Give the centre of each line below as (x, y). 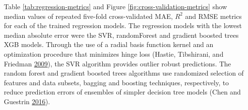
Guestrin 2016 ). (27, 101)
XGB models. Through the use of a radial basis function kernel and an (109, 44)
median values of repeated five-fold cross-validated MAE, (88, 16)
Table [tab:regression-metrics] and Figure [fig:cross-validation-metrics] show (116, 6)
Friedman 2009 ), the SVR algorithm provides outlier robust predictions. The (117, 63)
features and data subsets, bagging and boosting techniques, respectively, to (116, 82)
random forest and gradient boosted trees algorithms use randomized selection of (124, 73)
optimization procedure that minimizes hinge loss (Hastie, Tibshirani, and (114, 54)
